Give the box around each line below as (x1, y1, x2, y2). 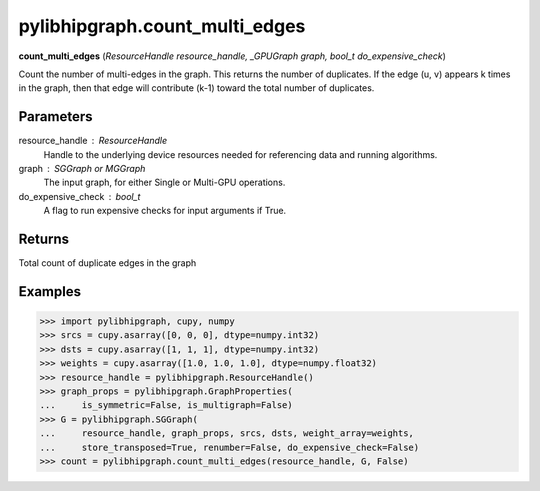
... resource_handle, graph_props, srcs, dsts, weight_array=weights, (39, 428, 415, 439)
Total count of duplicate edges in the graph (18, 257, 197, 269)
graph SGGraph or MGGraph (18, 163, 146, 175)
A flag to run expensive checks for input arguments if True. (43, 205, 287, 217)
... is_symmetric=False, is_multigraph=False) (39, 400, 294, 411)
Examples (18, 283, 82, 300)
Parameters (18, 108, 93, 125)
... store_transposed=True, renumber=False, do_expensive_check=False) (39, 441, 420, 453)
